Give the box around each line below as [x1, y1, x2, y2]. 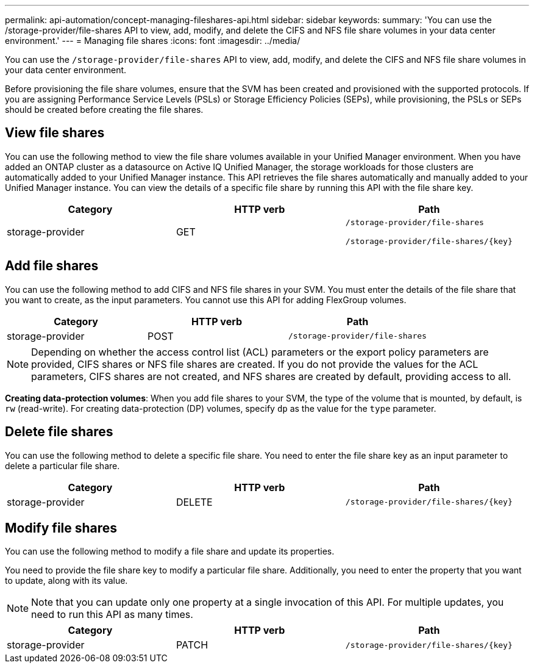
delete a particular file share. [5, 460, 120, 471]
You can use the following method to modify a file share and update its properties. [5, 546, 335, 557]
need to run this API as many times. [31, 608, 193, 621]
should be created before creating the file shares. [5, 104, 204, 115]
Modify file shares [5, 520, 118, 536]
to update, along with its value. [5, 575, 128, 586]
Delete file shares [5, 424, 113, 440]
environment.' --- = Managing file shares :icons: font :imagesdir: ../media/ [5, 35, 301, 46]
